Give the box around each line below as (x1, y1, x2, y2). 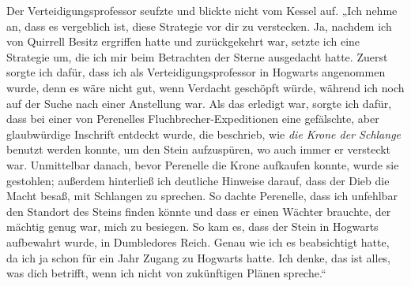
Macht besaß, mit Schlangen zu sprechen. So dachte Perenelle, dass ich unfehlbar (6, 188, 398, 204)
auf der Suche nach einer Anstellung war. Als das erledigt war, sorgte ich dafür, (6, 95, 392, 111)
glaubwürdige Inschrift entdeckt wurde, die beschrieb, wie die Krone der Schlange (6, 125, 402, 142)
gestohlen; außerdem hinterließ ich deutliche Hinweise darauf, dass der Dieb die (6, 172, 390, 188)
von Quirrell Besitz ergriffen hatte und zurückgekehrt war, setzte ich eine (6, 33, 360, 50)
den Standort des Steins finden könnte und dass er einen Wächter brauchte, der (6, 202, 391, 219)
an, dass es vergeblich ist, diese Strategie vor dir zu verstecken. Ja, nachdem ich (6, 17, 392, 34)
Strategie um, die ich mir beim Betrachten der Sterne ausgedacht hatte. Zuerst (6, 48, 388, 65)
